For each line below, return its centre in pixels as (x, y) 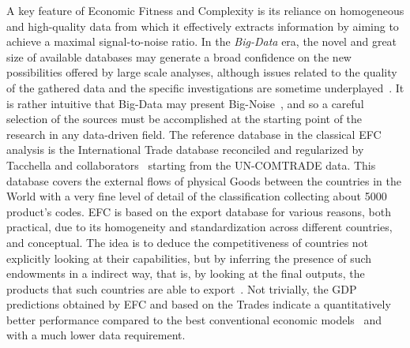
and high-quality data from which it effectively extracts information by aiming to (203, 26)
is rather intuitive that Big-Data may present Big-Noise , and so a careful (185, 103)
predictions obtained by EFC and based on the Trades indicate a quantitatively (199, 304)
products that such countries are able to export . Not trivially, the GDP (182, 288)
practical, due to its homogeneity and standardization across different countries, (199, 227)
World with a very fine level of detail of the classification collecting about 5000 (197, 196)
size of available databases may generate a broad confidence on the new (179, 56)
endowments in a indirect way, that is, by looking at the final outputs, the (186, 273)
